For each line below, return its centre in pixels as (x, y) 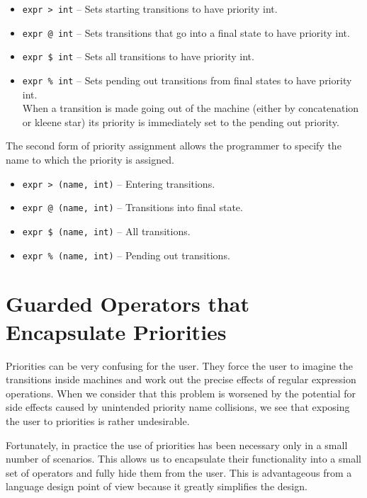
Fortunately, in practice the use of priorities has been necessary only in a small (177, 445)
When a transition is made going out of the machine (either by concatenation (191, 108)
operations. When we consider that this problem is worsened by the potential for (181, 393)
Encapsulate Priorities (116, 331)
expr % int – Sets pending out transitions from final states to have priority (187, 80)
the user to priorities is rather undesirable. (98, 420)
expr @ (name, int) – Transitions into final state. (132, 207)
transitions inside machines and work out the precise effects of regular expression (181, 379)
